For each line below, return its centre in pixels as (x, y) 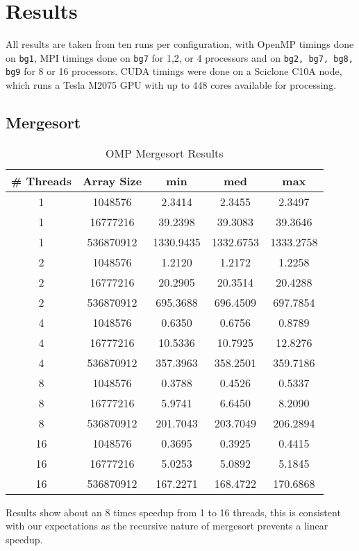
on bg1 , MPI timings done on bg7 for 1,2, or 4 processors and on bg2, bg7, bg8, (179, 57)
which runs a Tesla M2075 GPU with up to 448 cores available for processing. (171, 85)
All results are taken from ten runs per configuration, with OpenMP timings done (180, 44)
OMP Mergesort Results (164, 153)
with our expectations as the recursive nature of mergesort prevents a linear (167, 526)
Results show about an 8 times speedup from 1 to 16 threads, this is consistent (173, 512)
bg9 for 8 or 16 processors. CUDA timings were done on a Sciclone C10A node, (174, 71)
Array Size (112, 180)
